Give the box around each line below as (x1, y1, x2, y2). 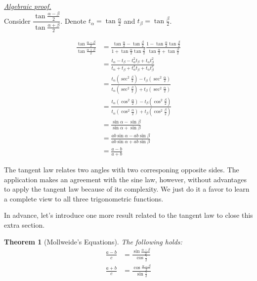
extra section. (4, 219, 45, 230)
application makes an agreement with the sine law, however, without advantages (4, 174, 247, 184)
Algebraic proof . (4, 1, 51, 11)
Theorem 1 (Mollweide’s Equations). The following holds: (4, 236, 182, 246)
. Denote (60, 15, 86, 26)
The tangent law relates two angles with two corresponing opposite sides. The (4, 164, 239, 174)
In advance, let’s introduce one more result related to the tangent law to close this (4, 210, 253, 220)
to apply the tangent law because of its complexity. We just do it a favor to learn (4, 184, 250, 194)
